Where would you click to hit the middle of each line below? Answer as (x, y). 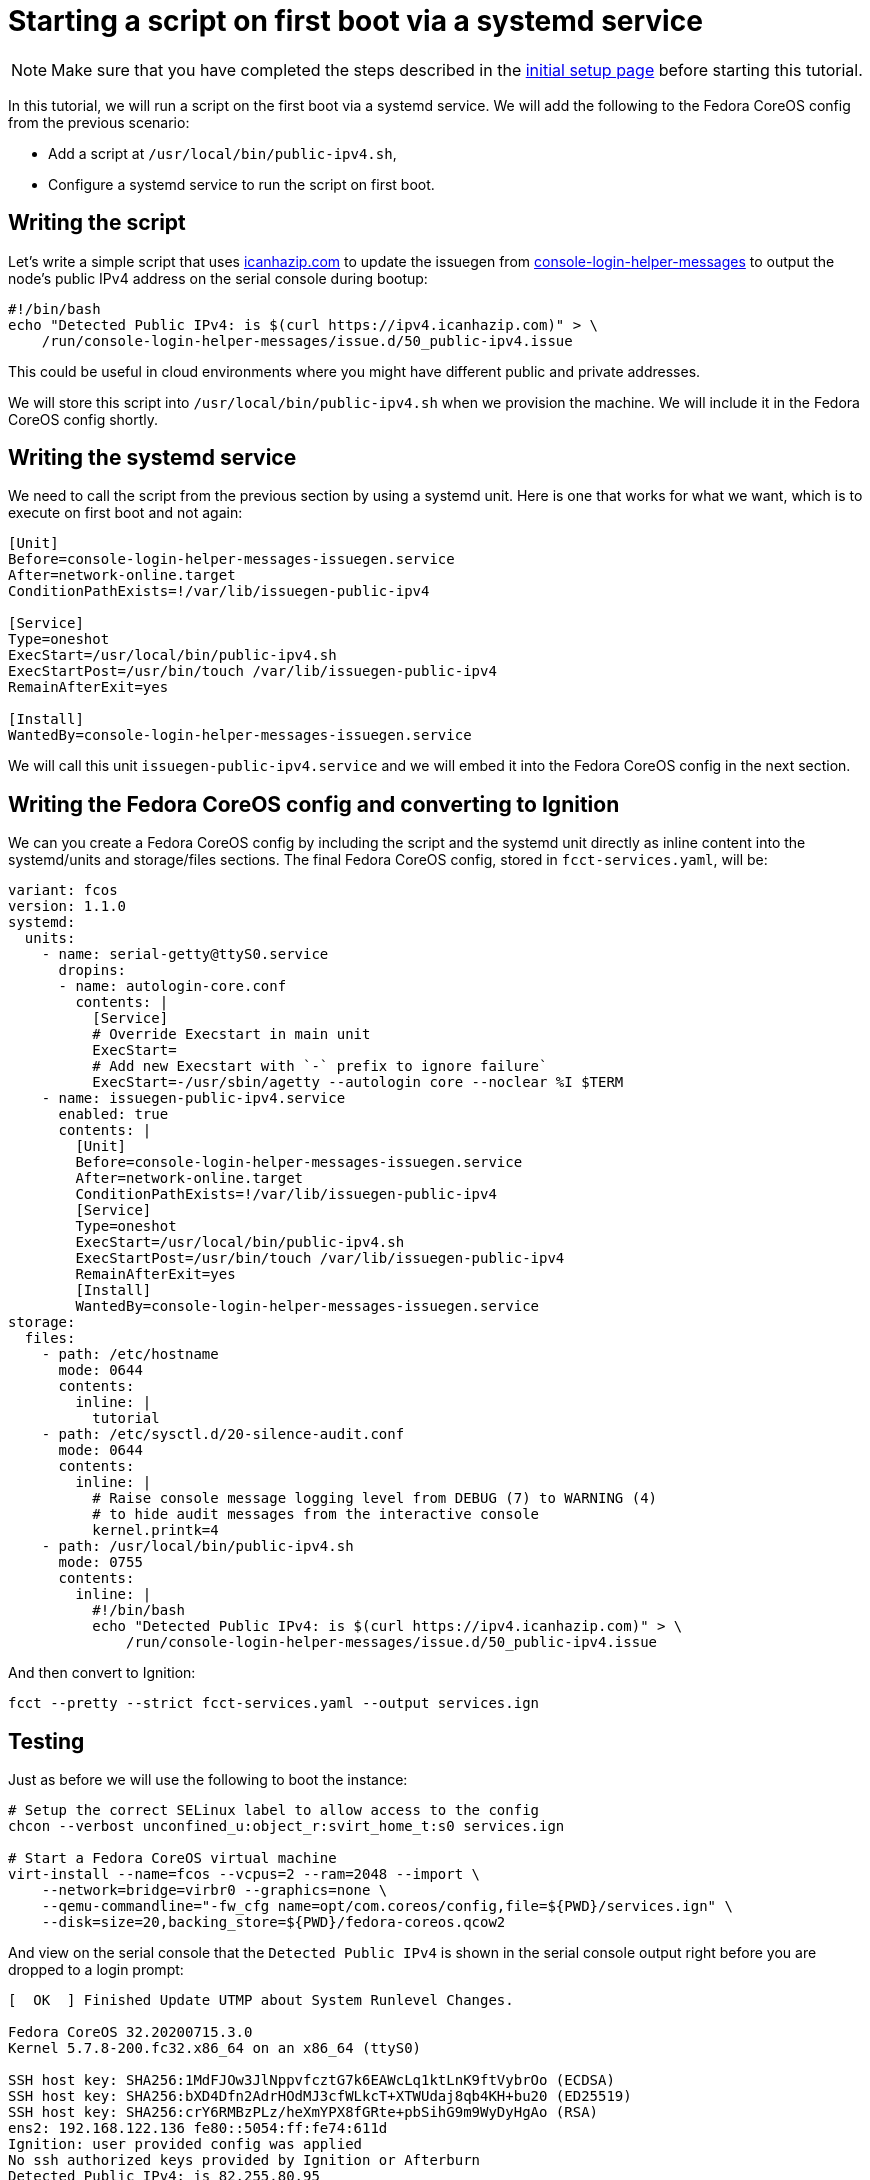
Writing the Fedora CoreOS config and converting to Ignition (314, 804)
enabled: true (113, 1114)
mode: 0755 (100, 1562)
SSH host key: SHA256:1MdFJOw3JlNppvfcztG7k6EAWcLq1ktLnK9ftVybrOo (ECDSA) (311, 2080)
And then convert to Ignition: (102, 1673)
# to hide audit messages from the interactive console (316, 1514)
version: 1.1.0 (67, 906)
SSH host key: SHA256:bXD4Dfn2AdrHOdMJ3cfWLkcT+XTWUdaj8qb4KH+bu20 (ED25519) (320, 2096)
